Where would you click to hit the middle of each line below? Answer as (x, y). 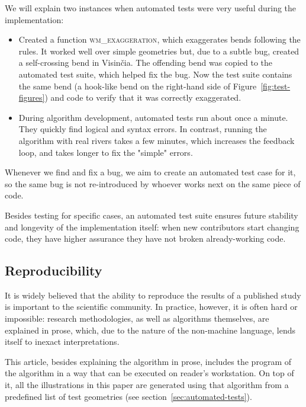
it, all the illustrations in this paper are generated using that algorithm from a (147, 385)
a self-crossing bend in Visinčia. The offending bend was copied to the (145, 63)
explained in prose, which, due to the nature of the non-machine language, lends (150, 330)
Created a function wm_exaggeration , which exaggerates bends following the (160, 39)
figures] (32, 97)
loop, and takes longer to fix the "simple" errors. (106, 152)
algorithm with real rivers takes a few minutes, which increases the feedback (157, 140)
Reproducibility (54, 270)
